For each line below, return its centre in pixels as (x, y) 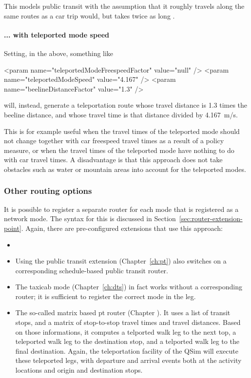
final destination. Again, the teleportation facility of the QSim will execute (127, 350)
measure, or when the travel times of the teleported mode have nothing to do (119, 150)
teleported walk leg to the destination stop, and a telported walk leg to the (127, 341)
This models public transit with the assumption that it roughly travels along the (124, 6)
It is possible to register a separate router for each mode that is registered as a (121, 209)
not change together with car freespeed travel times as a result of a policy (114, 141)
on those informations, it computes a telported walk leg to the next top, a (126, 331)
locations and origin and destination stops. (79, 370)
